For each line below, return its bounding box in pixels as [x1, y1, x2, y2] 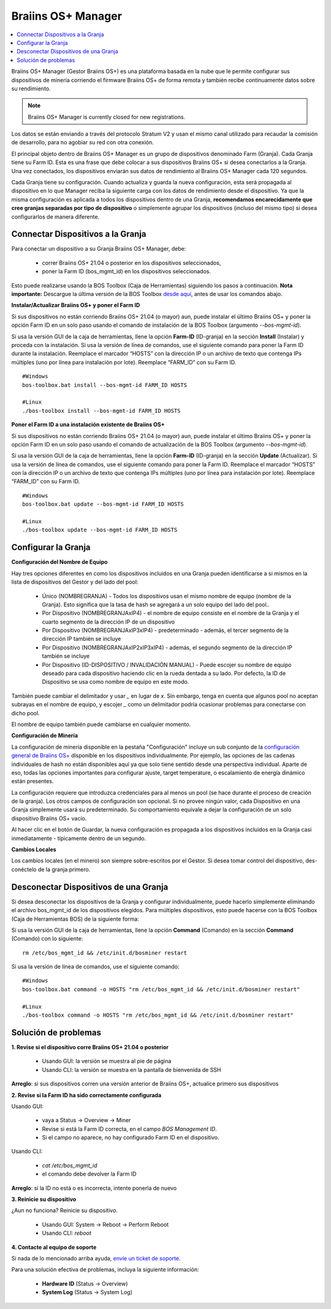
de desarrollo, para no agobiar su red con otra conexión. [11, 139, 154, 146]
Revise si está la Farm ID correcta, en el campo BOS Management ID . [42, 1125, 217, 1133]
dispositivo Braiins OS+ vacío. [11, 815, 87, 822]
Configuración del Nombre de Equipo [11, 558, 108, 566]
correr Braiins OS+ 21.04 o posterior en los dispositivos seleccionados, [42, 259, 221, 267]
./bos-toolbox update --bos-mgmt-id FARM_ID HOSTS [22, 526, 178, 534]
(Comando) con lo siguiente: [11, 935, 83, 942]
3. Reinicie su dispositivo [11, 1195, 77, 1203]
